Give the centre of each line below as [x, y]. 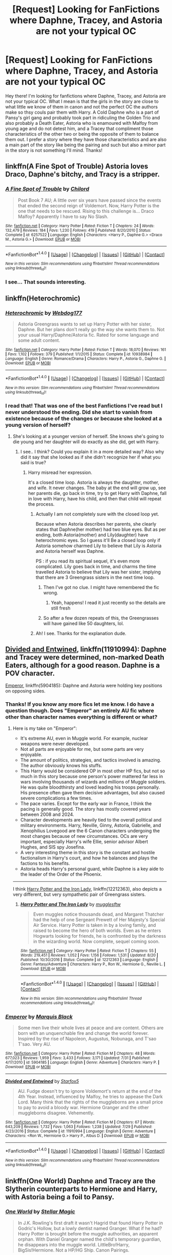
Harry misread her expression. [60, 472]
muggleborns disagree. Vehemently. [56, 1113]
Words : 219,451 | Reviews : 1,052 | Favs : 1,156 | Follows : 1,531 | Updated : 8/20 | [89, 955]
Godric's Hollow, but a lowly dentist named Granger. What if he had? [90, 1228]
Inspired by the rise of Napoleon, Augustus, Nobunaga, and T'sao [87, 1038]
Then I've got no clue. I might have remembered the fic [101, 587]
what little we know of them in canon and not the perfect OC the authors [81, 106]
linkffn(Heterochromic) [43, 298]
